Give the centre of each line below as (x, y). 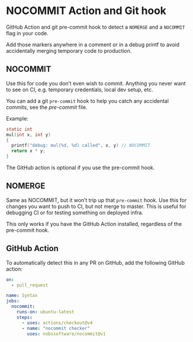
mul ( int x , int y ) (28, 135)
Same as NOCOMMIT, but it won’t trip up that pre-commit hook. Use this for (96, 200)
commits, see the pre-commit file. (47, 107)
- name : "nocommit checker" (56, 328)
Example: (17, 118)
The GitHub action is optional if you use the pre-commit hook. (80, 167)
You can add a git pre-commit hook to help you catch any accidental (87, 101)
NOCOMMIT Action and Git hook (86, 11)
